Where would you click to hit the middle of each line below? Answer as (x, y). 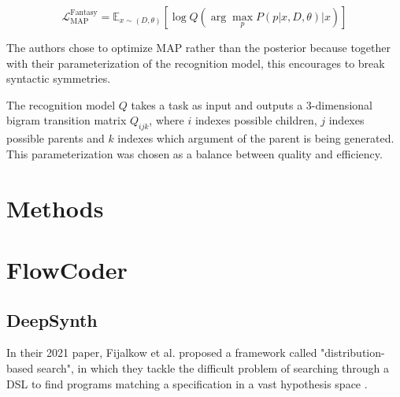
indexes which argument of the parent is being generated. (256, 138)
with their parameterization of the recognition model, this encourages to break (196, 63)
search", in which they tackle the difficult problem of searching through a (213, 367)
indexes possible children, (256, 120)
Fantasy (84, 13)
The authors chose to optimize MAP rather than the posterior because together (198, 47)
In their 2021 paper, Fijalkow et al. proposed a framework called (162, 352)
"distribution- (353, 352)
